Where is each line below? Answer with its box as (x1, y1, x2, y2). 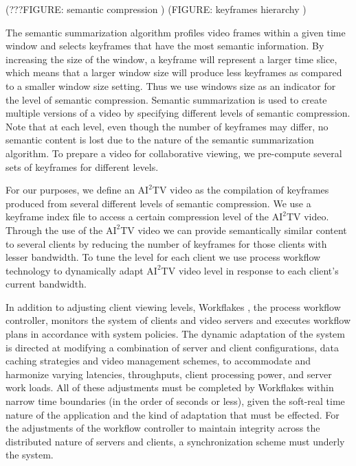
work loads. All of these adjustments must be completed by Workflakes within (5, 380, 334, 395)
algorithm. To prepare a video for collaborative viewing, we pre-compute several (5, 145, 342, 160)
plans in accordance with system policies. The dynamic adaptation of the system (5, 327, 345, 341)
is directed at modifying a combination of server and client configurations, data (5, 340, 339, 354)
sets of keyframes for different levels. (5, 159, 159, 174)
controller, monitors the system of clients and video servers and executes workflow (5, 313, 351, 327)
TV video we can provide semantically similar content (120, 222, 347, 237)
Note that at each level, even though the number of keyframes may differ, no (5, 119, 329, 133)
